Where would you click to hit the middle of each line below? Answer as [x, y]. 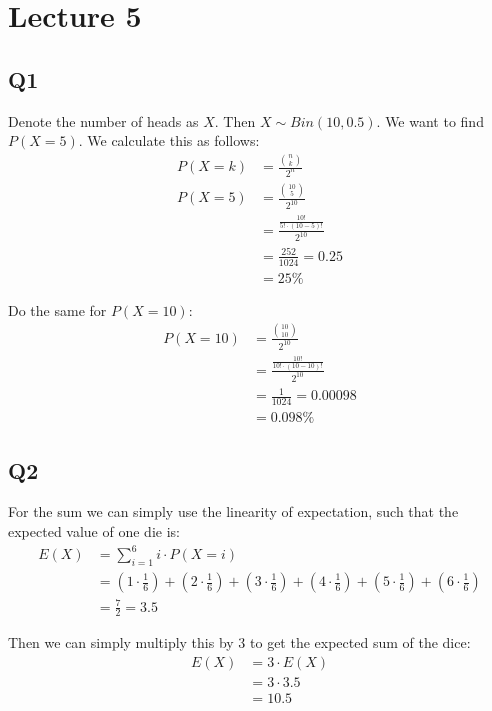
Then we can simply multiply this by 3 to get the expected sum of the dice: [239, 642]
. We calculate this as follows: [169, 140]
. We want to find [430, 120]
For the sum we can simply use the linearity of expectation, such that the [233, 511]
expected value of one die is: [94, 531]
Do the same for [57, 309]
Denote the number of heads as [103, 120]
